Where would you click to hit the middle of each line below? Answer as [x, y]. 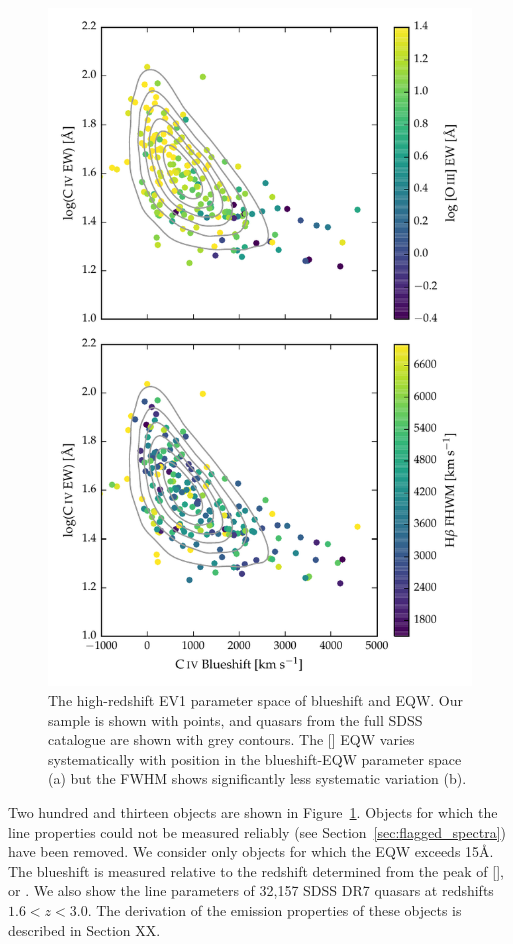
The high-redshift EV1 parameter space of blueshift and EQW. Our [255, 699]
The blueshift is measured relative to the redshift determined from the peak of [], [256, 870]
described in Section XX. [84, 929]
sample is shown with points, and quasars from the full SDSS [235, 719]
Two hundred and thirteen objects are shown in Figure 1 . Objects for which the [253, 811]
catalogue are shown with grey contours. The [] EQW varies [231, 739]
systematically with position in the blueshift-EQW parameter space [255, 758]
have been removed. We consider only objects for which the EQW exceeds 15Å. [251, 851]
